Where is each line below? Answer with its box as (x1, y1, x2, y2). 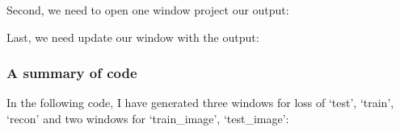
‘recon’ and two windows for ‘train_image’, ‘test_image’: (6, 110, 289, 126)
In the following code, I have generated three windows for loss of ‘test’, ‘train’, (6, 94, 394, 111)
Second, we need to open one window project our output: (6, 2, 289, 18)
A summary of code (6, 63, 137, 83)
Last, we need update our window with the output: (6, 28, 259, 45)
